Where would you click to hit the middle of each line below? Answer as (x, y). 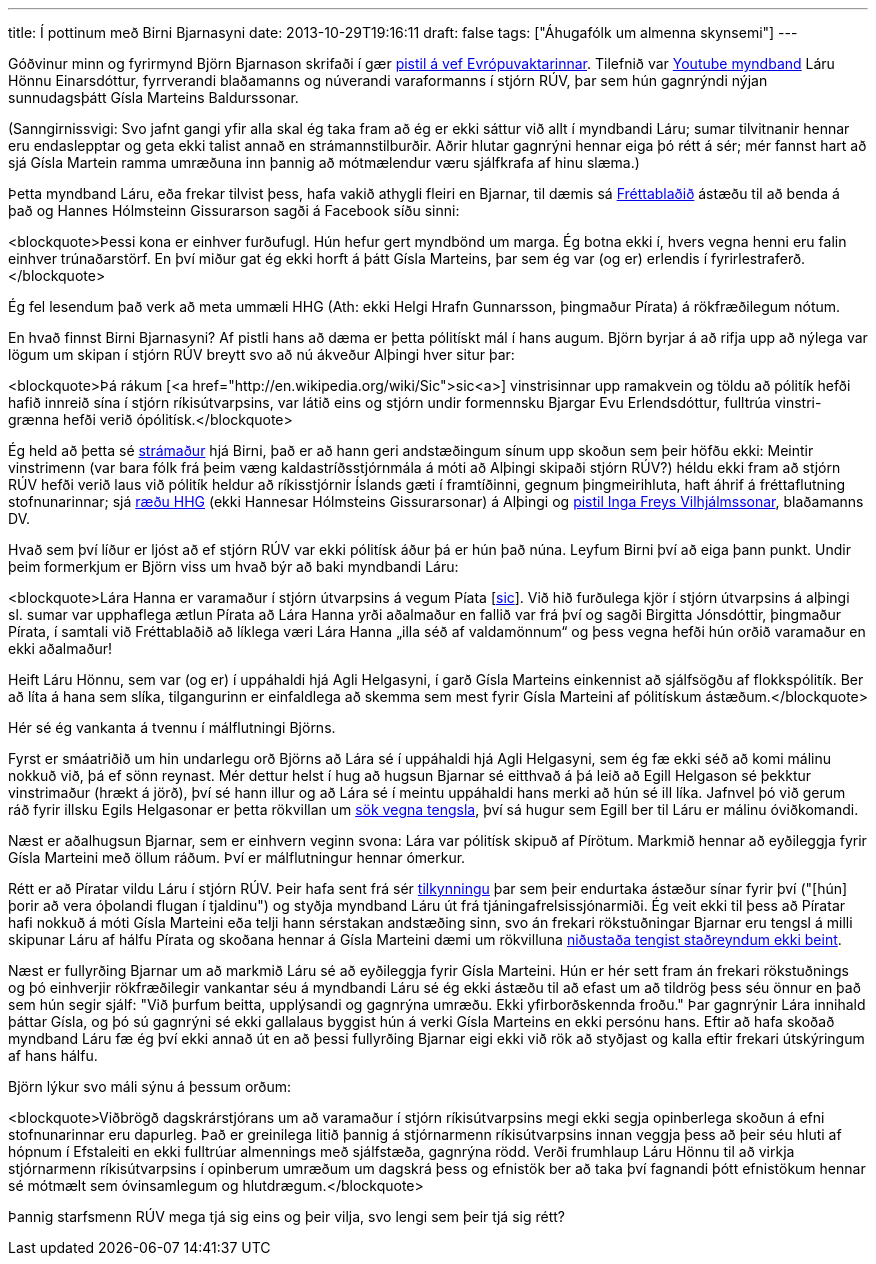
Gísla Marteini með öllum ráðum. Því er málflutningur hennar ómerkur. (237, 857)
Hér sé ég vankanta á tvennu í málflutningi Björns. (172, 727)
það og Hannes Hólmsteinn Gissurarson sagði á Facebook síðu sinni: (234, 210)
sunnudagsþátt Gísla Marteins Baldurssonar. (153, 97)
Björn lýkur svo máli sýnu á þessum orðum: (150, 1086)
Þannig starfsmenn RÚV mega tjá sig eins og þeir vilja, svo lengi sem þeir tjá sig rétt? (286, 1216)
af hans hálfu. (53, 1055)
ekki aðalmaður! (60, 648)
